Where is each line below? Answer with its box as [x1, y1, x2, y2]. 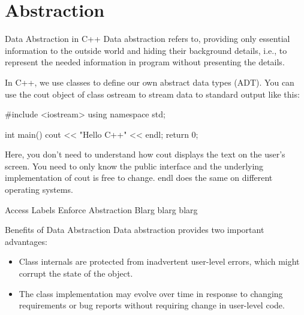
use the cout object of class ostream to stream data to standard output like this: [5, 87, 300, 100]
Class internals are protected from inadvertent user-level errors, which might [19, 255, 300, 268]
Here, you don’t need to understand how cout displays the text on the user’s [5, 148, 285, 160]
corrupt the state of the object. [19, 267, 133, 280]
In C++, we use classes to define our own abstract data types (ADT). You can [5, 75, 294, 88]
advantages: [5, 235, 47, 247]
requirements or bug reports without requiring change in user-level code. [19, 299, 285, 311]
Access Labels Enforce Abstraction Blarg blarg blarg [5, 203, 198, 216]
